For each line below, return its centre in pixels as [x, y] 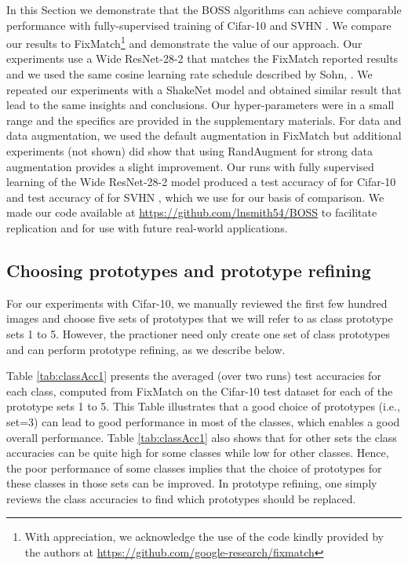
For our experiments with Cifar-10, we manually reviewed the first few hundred [197, 303]
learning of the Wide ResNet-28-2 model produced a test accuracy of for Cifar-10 [201, 182]
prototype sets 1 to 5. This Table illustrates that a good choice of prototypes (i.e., [203, 406]
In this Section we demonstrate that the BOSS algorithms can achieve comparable [204, 9]
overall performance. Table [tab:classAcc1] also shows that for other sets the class [202, 437]
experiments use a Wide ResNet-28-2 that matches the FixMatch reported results [202, 58]
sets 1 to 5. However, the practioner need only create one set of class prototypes [199, 333]
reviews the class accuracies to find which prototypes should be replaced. [181, 498]
